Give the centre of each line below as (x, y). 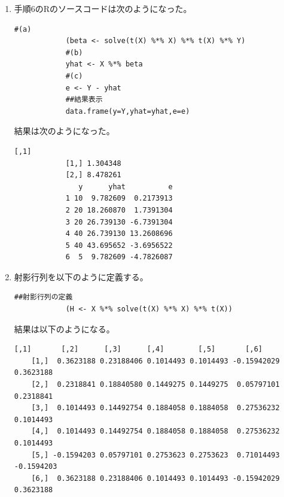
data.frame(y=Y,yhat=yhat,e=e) (128, 111)
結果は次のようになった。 (64, 131)
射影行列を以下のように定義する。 (81, 276)
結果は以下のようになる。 (64, 328)
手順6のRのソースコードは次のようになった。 (103, 8)
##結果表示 (84, 100)
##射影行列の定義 (43, 297)
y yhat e (126, 187)
